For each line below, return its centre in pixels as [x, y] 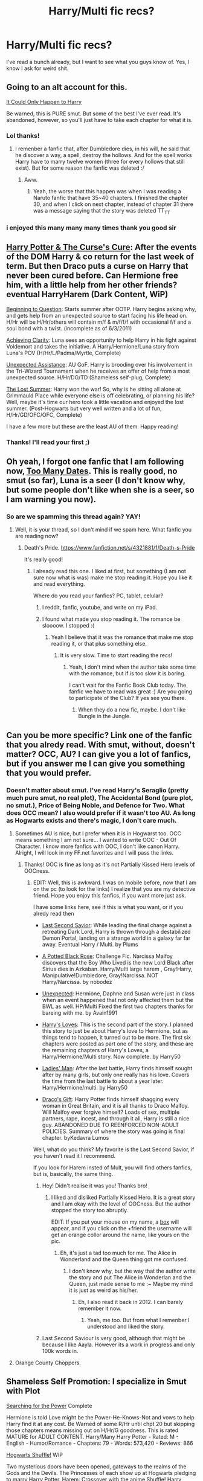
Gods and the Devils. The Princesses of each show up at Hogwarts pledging [101, 1473]
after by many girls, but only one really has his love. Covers [116, 1075]
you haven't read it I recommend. [74, 1155]
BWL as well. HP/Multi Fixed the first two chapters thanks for [118, 1006]
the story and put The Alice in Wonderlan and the [130, 1277]
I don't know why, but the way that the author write [133, 1271]
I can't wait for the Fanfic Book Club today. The [128, 685]
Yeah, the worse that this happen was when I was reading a [107, 191]
